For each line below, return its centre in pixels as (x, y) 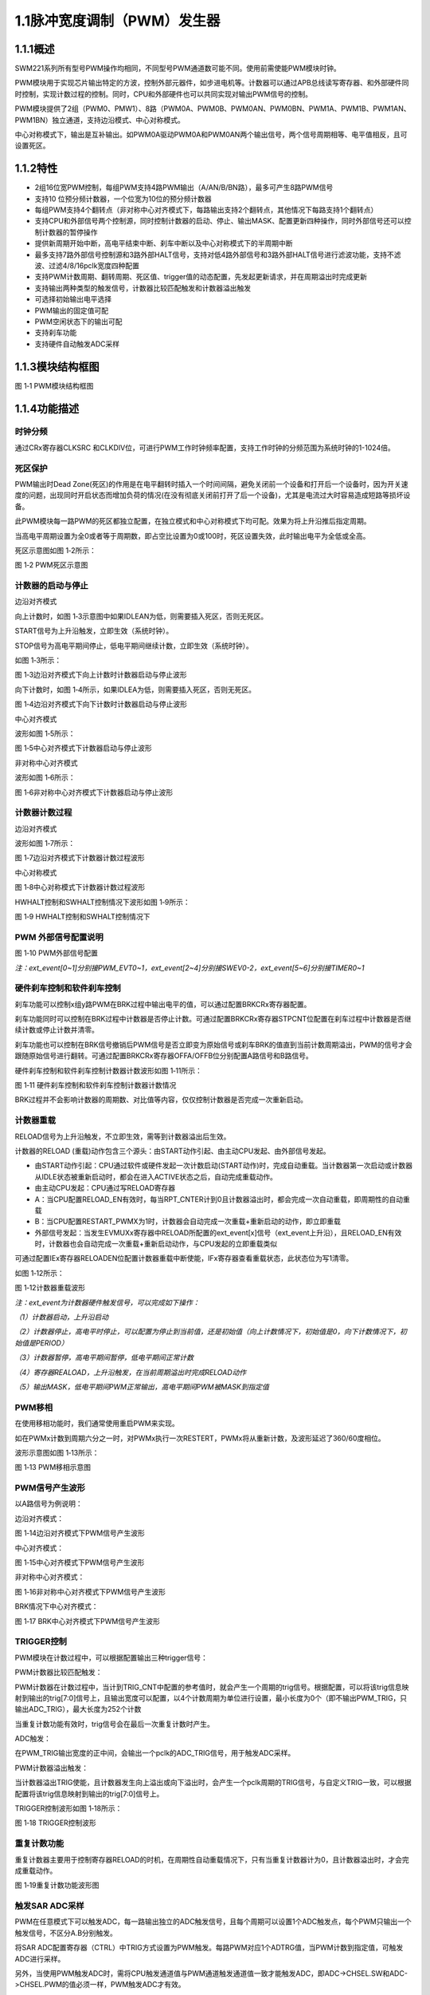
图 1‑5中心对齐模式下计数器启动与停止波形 (83, 748)
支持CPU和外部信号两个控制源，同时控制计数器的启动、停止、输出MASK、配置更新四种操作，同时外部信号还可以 (220, 221)
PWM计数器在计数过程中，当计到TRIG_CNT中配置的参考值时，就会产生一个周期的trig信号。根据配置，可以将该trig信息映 (212, 1687)
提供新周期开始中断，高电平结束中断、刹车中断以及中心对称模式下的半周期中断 (164, 243)
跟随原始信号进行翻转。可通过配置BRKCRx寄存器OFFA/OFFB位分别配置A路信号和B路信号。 (164, 1056)
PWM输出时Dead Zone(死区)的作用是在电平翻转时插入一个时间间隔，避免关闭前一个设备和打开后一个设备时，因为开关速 (211, 484)
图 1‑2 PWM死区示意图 (51, 565)
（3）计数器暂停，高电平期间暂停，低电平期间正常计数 (104, 1357)
